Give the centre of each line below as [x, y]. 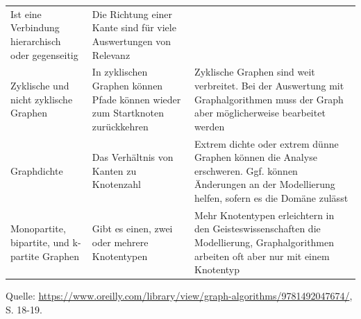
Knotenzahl [116, 184]
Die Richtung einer [132, 14]
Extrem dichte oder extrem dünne [267, 143]
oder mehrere [120, 242]
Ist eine [26, 14]
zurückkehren [120, 126]
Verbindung [35, 27]
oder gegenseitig [44, 54]
